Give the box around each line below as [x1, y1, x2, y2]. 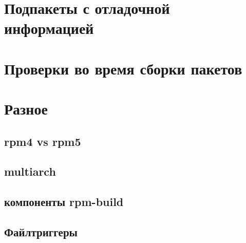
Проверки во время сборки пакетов [4, 58, 242, 79]
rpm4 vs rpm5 [4, 133, 81, 149]
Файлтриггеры [4, 224, 78, 240]
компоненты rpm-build [4, 194, 124, 210]
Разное [4, 98, 48, 119]
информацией [4, 17, 94, 39]
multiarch [4, 163, 56, 179]
